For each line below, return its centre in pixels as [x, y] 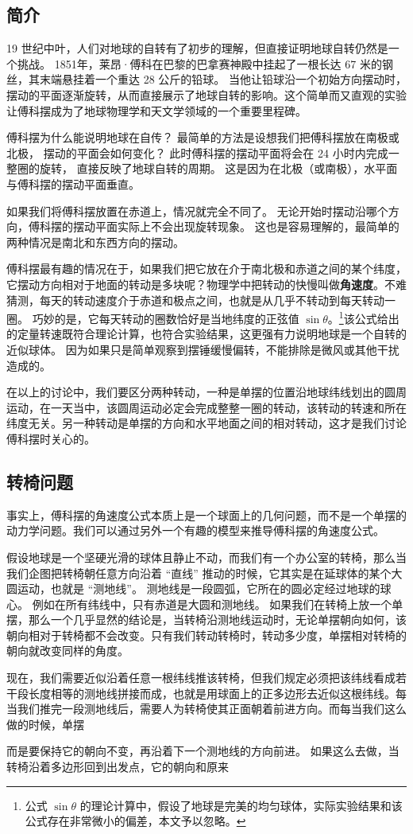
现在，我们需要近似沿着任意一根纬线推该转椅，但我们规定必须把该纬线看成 [201, 678]
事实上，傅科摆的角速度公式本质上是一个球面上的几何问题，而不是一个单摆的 [206, 514]
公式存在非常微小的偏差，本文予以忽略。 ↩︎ [135, 821]
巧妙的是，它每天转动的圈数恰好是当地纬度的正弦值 [166, 318]
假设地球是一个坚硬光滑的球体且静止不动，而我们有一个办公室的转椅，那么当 [206, 557]
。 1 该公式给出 [363, 317]
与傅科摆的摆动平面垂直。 [73, 183]
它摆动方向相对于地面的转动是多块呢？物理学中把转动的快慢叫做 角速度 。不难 [206, 284]
